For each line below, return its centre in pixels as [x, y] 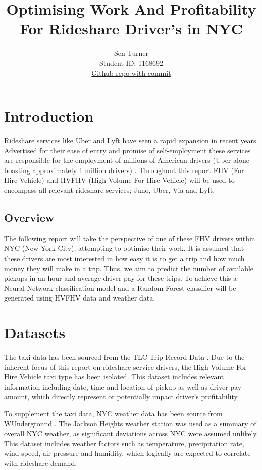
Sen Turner [131, 53]
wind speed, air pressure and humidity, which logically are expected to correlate [127, 453]
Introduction [49, 116]
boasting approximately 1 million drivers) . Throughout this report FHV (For [124, 170]
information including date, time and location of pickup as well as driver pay [123, 386]
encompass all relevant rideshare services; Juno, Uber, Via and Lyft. [110, 190]
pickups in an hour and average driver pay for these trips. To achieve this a [120, 278]
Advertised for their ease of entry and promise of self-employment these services [127, 150]
